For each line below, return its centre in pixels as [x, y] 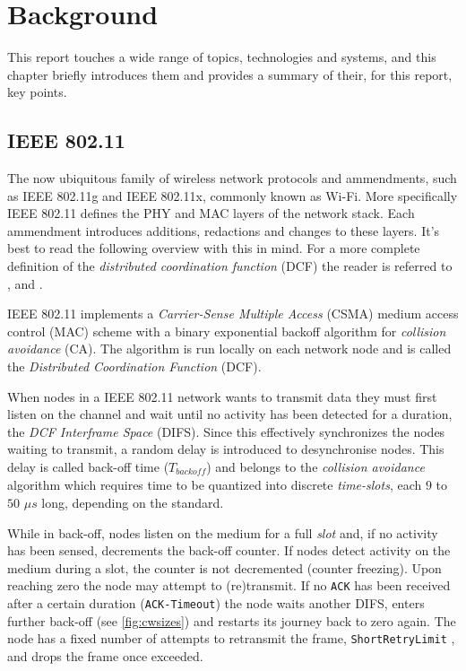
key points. [37, 92]
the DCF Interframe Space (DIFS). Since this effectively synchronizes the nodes [226, 431]
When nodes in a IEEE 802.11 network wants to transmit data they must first [222, 396]
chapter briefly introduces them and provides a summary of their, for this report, [230, 74]
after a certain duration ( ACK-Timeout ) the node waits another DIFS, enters [216, 603]
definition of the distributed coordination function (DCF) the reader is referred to [230, 266]
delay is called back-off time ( [88, 467]
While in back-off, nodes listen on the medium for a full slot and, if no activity [223, 532]
